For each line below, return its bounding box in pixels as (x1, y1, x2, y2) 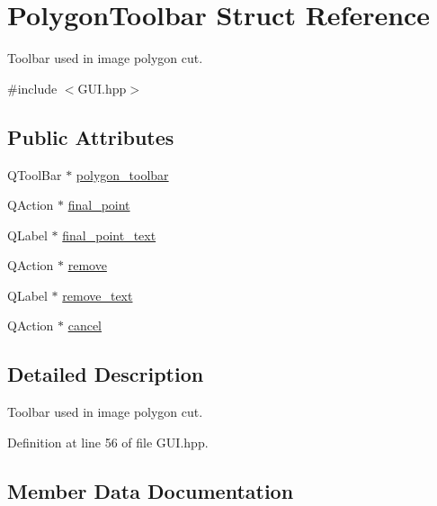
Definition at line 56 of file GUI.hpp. (7, 432, 209, 451)
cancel (67, 316, 102, 335)
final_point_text (62, 225, 156, 244)
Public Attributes (7, 122, 174, 150)
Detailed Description (7, 360, 204, 388)
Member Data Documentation (7, 476, 294, 504)
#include (7, 78, 58, 97)
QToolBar (7, 165, 62, 184)
